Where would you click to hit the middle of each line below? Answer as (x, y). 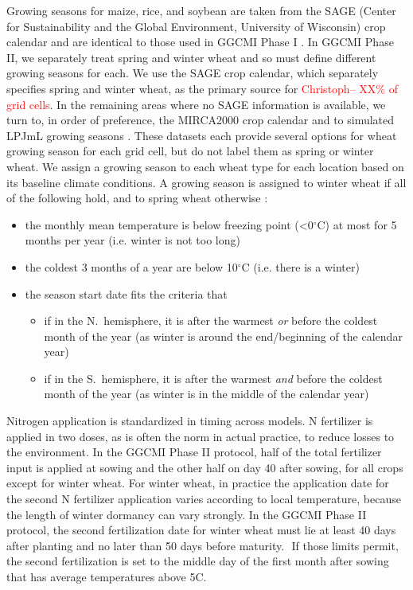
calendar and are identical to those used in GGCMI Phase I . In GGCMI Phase (200, 42)
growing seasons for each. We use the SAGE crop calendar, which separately (193, 73)
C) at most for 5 (357, 224)
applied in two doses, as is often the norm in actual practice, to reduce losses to (201, 436)
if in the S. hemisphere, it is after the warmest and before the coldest (213, 378)
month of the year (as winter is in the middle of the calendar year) (206, 394)
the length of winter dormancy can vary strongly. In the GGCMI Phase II (187, 514)
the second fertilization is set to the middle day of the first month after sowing (198, 561)
